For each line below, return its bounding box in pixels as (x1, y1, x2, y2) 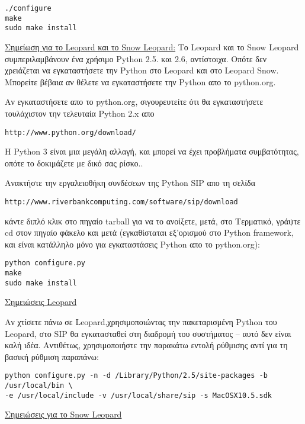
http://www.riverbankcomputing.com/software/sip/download (5, 197, 238, 206)
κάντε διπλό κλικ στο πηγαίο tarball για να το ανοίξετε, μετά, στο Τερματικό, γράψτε (5, 214, 301, 227)
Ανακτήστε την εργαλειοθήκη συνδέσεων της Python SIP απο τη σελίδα (5, 176, 255, 189)
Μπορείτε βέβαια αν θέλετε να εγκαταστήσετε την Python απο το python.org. (5, 75, 276, 88)
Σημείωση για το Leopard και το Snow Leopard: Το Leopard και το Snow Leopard (5, 40, 299, 53)
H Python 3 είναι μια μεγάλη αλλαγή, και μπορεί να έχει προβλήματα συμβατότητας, (5, 145, 299, 158)
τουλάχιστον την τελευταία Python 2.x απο (5, 107, 155, 119)
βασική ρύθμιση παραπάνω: (5, 350, 99, 362)
